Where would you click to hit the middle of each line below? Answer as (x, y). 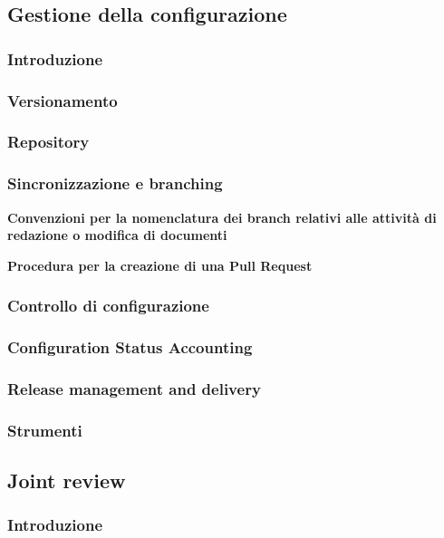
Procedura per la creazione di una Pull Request (160, 265)
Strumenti (45, 430)
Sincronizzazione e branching (115, 183)
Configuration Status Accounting (130, 347)
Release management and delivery (134, 388)
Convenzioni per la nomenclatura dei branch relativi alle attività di (222, 217)
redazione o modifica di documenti (117, 235)
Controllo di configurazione (108, 306)
